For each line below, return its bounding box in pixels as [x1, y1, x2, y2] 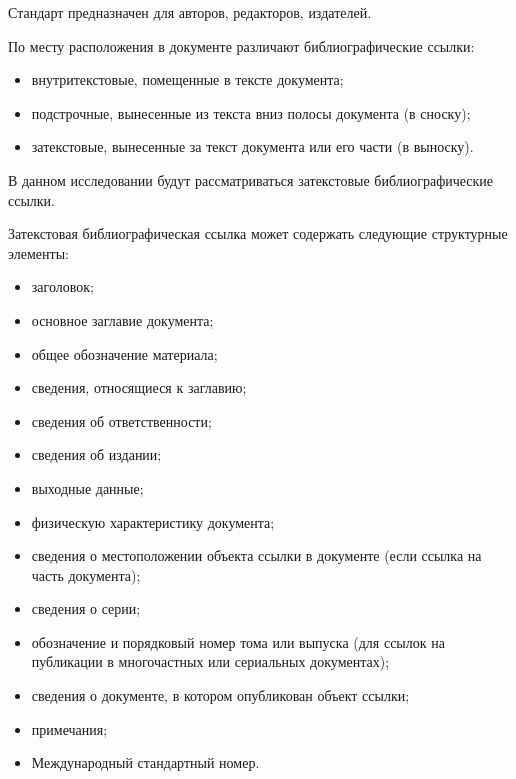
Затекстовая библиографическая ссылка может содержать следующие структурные [8, 223, 508, 244]
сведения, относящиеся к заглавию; [31, 377, 247, 398]
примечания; [31, 718, 108, 739]
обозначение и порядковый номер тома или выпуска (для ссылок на [31, 631, 445, 652]
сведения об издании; [31, 444, 162, 465]
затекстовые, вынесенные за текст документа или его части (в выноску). [31, 136, 474, 157]
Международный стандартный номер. [31, 752, 260, 773]
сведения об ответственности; [31, 410, 212, 431]
